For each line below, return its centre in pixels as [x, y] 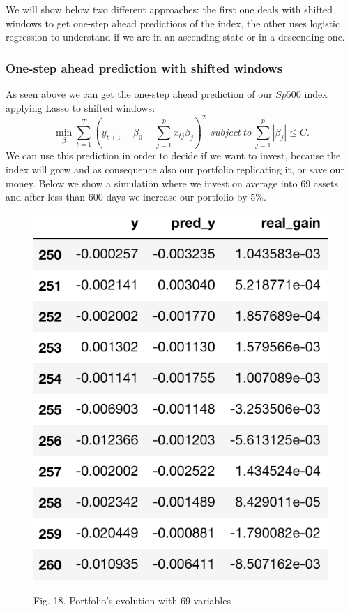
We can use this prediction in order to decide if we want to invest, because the [173, 155]
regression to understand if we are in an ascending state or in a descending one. [175, 37]
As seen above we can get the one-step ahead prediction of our [139, 94]
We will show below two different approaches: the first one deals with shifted [169, 9]
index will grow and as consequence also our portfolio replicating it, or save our [175, 169]
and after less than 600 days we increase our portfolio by [127, 197]
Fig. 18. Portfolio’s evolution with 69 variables [132, 600]
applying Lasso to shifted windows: [81, 107]
